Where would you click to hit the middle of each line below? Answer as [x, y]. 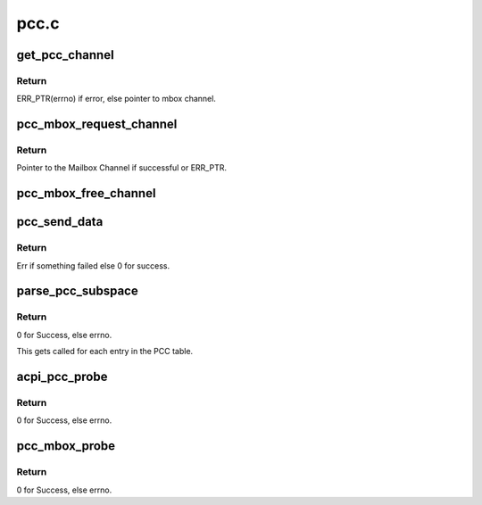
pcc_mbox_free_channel [86, 193]
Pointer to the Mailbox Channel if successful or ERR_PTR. [122, 168]
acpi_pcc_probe [62, 377]
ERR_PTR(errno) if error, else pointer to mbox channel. [116, 99]
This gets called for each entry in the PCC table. [105, 352]
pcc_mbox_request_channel [97, 124]
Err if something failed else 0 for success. [93, 265]
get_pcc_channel [66, 55]
